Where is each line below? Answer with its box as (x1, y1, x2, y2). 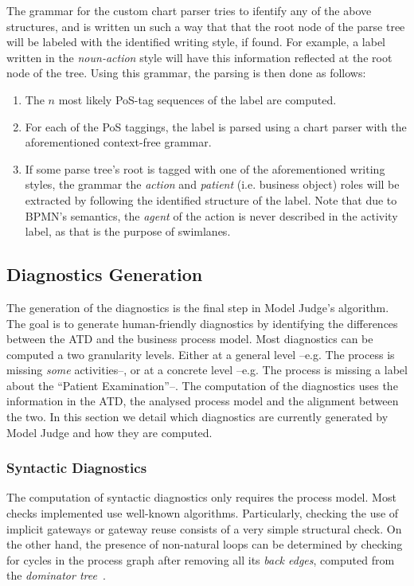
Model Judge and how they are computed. (6, 424, 213, 440)
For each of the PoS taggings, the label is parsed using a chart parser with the (25, 118, 407, 135)
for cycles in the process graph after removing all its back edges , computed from (6, 551, 395, 568)
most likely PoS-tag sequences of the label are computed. (58, 91, 337, 107)
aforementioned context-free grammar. (25, 134, 212, 150)
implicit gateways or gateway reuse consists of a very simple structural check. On (6, 520, 402, 537)
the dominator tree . (6, 567, 106, 584)
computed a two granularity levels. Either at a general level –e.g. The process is (6, 346, 395, 362)
